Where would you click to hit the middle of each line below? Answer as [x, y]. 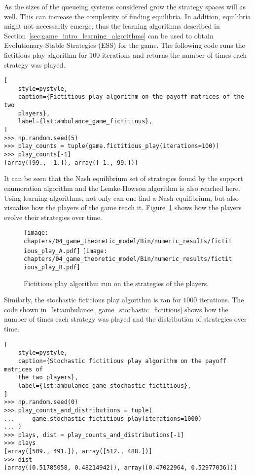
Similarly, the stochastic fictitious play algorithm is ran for [92, 300]
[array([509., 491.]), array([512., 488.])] [78, 452]
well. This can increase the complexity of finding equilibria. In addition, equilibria [127, 16]
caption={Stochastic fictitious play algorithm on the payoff [122, 361]
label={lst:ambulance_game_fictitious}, [85, 122]
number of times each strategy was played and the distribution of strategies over [126, 319]
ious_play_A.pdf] [52, 251]
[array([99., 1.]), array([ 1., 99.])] [71, 163]
